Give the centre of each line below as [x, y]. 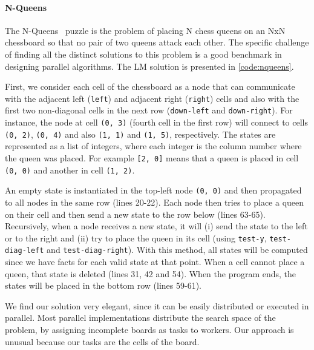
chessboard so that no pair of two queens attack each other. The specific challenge [157, 42]
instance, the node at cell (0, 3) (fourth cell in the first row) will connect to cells [156, 122]
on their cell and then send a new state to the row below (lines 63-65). [135, 214]
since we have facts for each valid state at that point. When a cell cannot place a [155, 262]
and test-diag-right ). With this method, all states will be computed [177, 250]
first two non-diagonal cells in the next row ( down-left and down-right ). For [149, 110]
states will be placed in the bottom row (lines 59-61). [103, 285]
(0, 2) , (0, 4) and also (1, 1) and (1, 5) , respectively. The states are [140, 134]
